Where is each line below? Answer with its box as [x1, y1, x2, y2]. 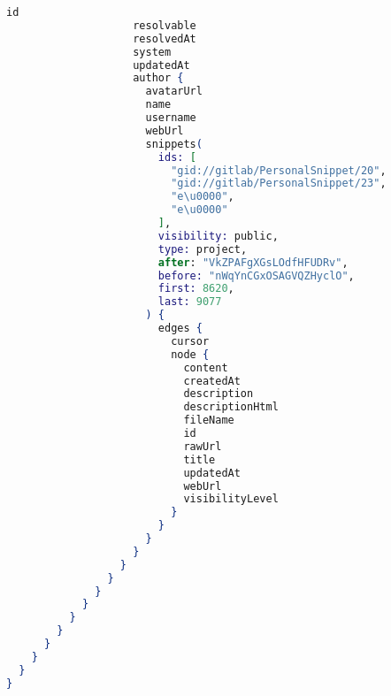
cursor [171, 334, 210, 348]
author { [133, 72, 184, 85]
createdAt [183, 374, 241, 387]
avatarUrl [145, 85, 203, 98]
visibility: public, [157, 229, 279, 242]
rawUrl [183, 440, 222, 453]
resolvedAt [133, 32, 196, 45]
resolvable [133, 19, 196, 32]
